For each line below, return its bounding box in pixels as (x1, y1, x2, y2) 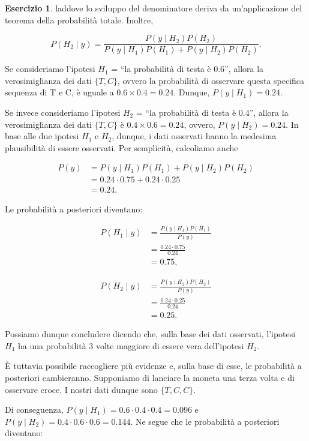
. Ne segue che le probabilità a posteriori (130, 415, 280, 427)
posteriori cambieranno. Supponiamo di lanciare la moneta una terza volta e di (5, 371, 295, 383)
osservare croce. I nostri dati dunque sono (5, 383, 158, 395)
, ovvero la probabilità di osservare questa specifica (117, 74, 305, 86)
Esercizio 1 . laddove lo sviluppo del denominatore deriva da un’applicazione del (5, 2, 302, 14)
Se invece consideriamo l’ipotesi (5, 106, 121, 119)
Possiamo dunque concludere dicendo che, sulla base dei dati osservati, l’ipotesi (5, 328, 296, 340)
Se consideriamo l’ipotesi (5, 62, 95, 75)
